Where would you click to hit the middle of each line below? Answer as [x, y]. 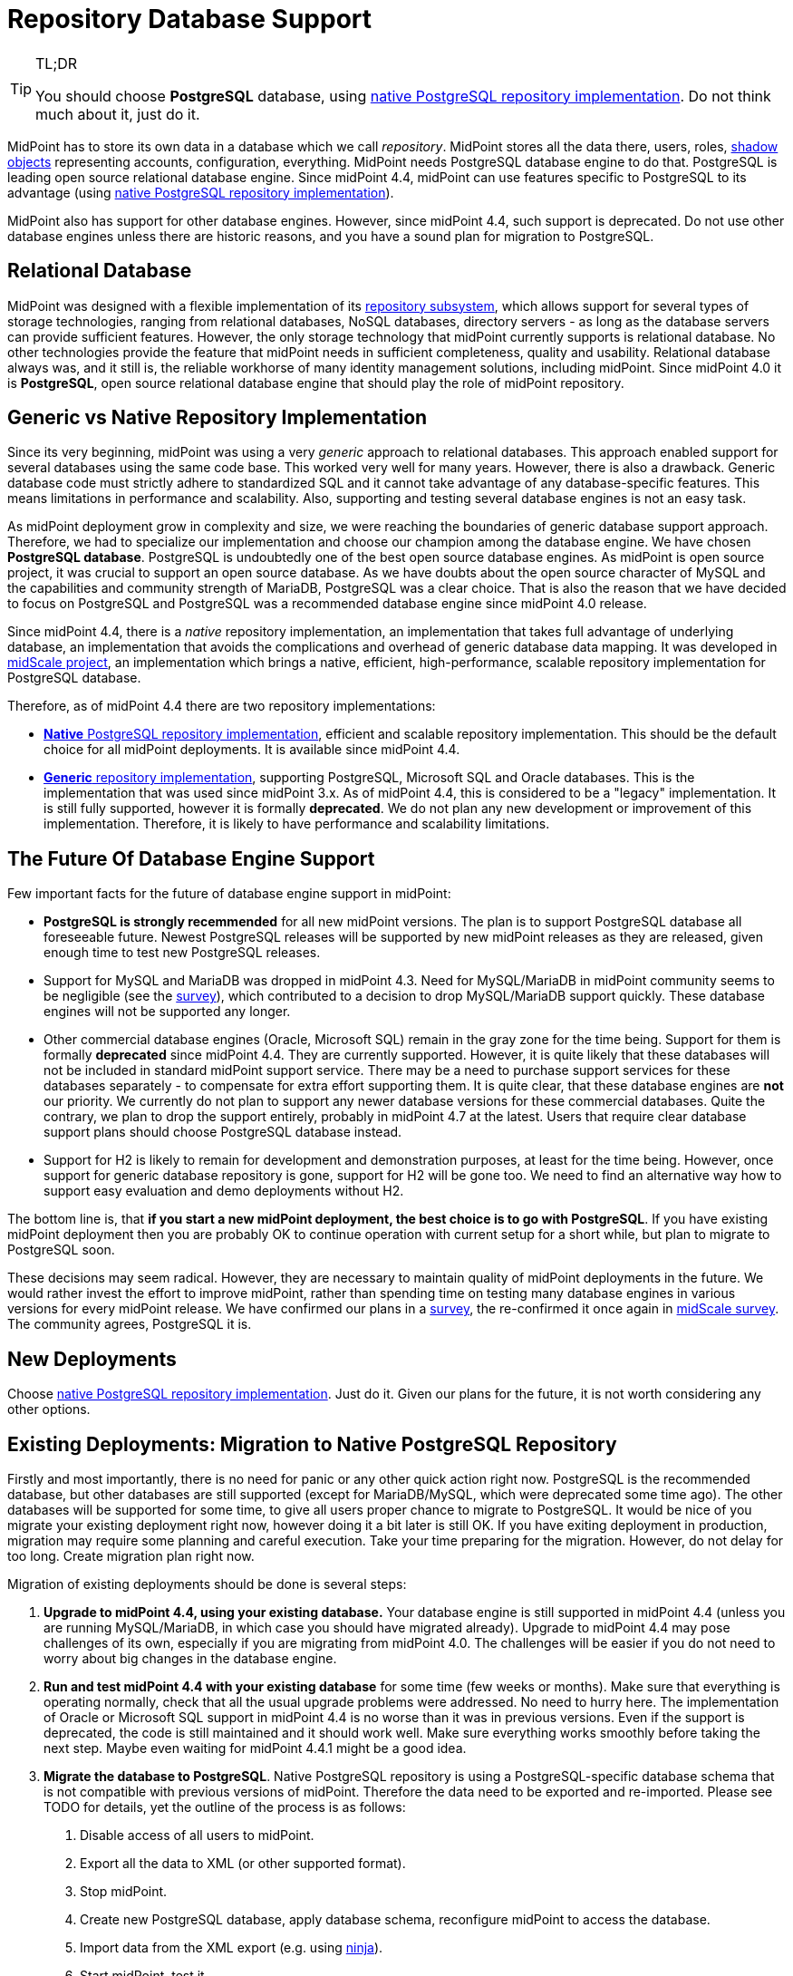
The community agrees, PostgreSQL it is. [130, 1324]
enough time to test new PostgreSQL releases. [182, 953]
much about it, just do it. [118, 114]
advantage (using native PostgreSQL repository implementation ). [201, 192]
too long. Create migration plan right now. [131, 1555]
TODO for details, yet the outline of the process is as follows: [225, 1806]
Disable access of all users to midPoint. [197, 1835]
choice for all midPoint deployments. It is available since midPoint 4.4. [252, 750]
